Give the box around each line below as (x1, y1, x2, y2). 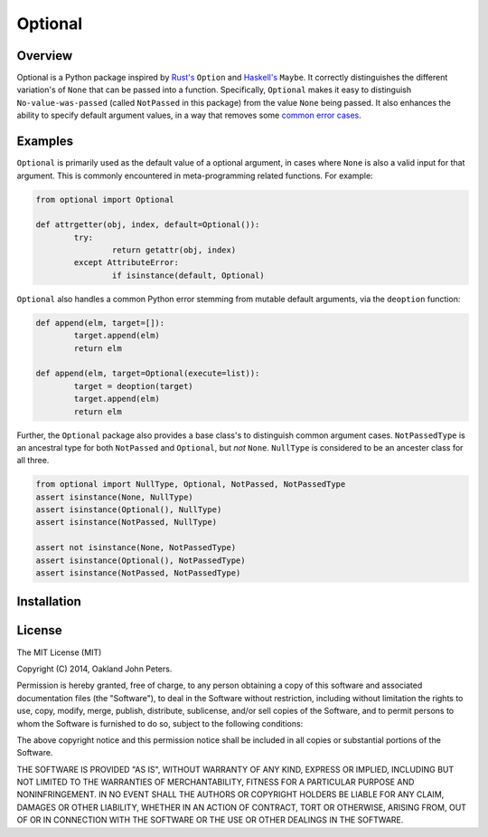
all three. (16, 455, 50, 466)
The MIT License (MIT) (16, 647, 102, 658)
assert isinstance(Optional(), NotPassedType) (35, 555, 246, 566)
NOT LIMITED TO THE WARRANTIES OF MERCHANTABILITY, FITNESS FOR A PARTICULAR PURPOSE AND (16, 776, 415, 787)
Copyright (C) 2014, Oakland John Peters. (16, 663, 173, 674)
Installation (16, 594, 81, 610)
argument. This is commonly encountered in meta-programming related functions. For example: (16, 170, 374, 181)
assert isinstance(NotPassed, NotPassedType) (35, 568, 241, 578)
